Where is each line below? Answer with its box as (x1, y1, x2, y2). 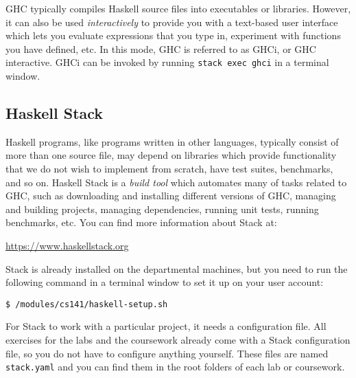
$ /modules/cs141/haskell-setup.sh (5, 299, 168, 309)
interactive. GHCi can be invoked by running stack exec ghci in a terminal (5, 55, 329, 69)
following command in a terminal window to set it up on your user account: (5, 275, 324, 289)
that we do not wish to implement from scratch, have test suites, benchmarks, (5, 162, 333, 176)
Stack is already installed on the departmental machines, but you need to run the (5, 261, 348, 276)
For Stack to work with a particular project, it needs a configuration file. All (5, 319, 327, 333)
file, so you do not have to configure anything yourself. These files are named (5, 346, 329, 360)
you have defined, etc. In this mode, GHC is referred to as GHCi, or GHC (5, 41, 316, 56)
